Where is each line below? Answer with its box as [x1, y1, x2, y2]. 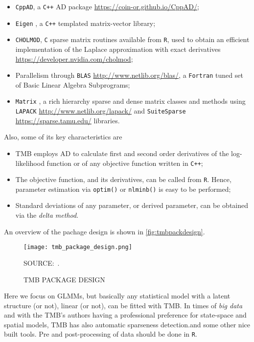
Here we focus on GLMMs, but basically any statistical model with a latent [4, 291, 231, 301]
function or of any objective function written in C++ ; [46, 158, 203, 168]
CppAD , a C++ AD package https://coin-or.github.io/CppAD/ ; [15, 1, 199, 11]
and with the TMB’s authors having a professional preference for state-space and [4, 310, 247, 320]
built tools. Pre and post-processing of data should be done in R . [4, 329, 197, 339]
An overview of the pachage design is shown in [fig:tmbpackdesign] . [4, 226, 205, 236]
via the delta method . [15, 210, 79, 220]
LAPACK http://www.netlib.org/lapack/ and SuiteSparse [15, 106, 186, 116]
